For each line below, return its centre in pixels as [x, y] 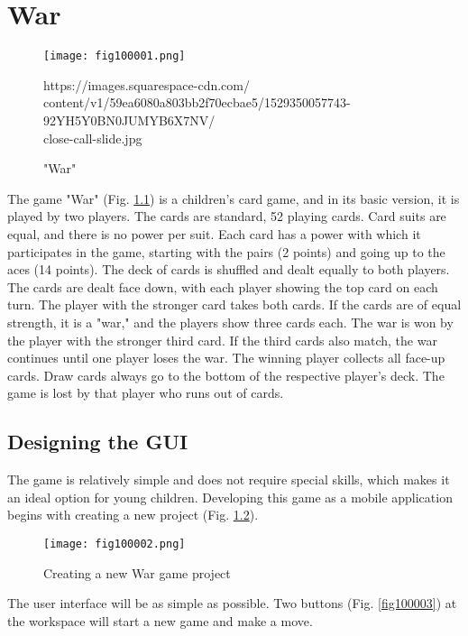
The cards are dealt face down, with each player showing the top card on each [223, 286]
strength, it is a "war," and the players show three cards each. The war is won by [230, 322]
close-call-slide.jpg [93, 138]
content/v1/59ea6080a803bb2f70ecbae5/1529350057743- [197, 102]
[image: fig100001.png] [115, 56]
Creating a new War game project [137, 572]
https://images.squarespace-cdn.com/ [147, 84]
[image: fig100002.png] [115, 544]
